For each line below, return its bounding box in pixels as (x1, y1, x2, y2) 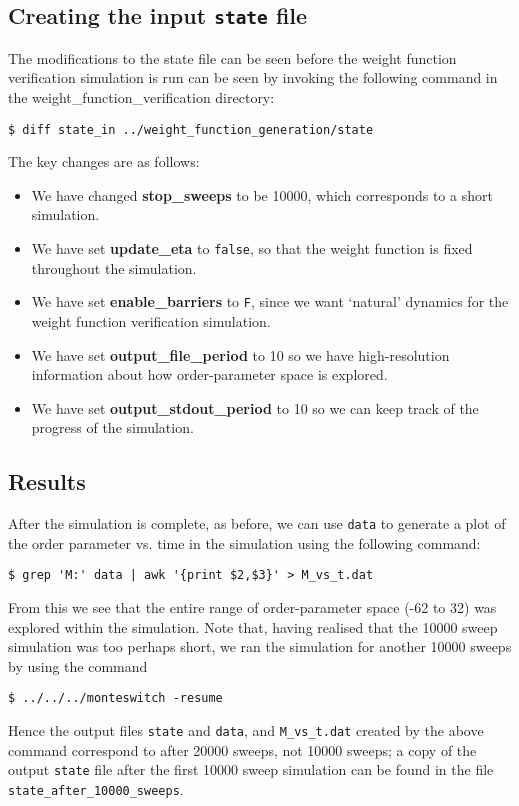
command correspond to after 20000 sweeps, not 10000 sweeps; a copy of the (8, 739, 477, 760)
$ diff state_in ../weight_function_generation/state (8, 122, 374, 137)
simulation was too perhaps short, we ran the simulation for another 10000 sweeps (8, 636, 512, 657)
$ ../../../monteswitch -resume (8, 691, 223, 706)
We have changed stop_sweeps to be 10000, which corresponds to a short (31, 184, 493, 205)
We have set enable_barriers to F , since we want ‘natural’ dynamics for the (31, 291, 509, 312)
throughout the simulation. (31, 257, 197, 278)
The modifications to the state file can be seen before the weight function (8, 47, 457, 68)
